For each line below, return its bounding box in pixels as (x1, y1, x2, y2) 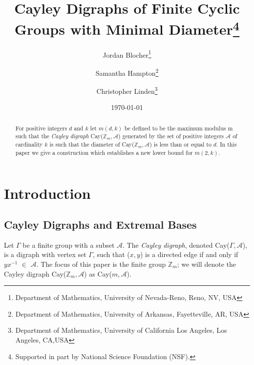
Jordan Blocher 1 (103, 48, 151, 60)
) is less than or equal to (149, 140, 212, 149)
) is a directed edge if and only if (140, 249, 238, 259)
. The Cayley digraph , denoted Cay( (123, 239, 230, 250)
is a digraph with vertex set (4, 249, 86, 259)
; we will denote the (177, 258, 236, 269)
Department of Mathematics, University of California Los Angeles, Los (15, 325, 227, 335)
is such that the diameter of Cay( (49, 140, 134, 149)
